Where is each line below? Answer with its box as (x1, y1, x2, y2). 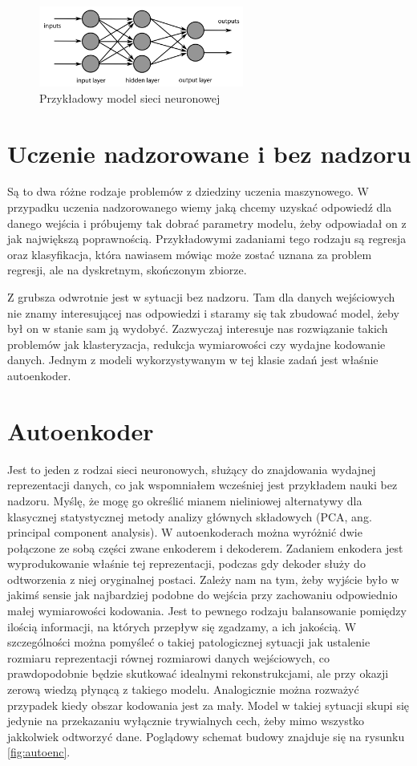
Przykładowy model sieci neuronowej (39, 89, 221, 106)
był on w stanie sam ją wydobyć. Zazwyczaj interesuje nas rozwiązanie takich (7, 320, 388, 337)
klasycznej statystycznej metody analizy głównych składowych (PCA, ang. (7, 508, 372, 525)
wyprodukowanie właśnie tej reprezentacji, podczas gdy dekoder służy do (7, 555, 366, 572)
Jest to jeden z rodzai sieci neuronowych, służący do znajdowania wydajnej (7, 460, 376, 477)
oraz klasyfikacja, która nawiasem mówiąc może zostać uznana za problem (7, 245, 372, 262)
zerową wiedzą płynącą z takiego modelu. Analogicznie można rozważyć (7, 681, 359, 698)
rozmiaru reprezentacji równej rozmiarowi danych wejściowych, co (7, 649, 330, 666)
